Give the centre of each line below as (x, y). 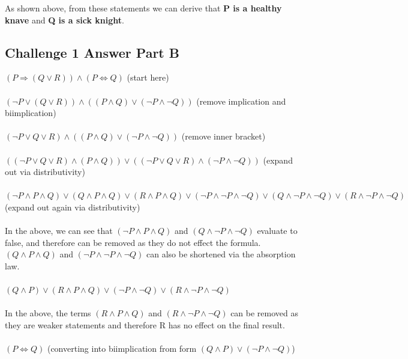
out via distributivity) (45, 172)
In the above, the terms (48, 313)
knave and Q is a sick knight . (64, 20)
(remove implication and (241, 101)
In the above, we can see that (59, 231)
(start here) (148, 77)
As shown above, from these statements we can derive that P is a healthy (143, 8)
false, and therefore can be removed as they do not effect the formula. (133, 242)
